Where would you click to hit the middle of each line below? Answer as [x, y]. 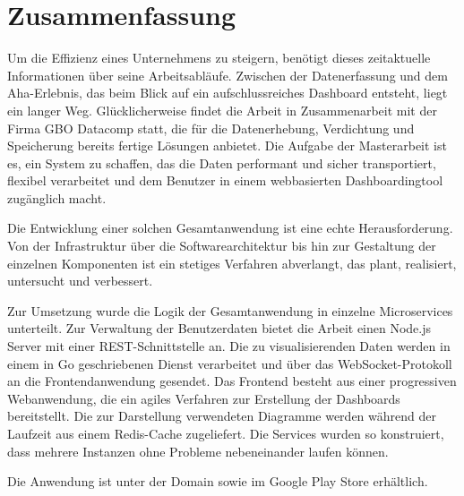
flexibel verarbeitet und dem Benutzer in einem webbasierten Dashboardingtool [225, 180]
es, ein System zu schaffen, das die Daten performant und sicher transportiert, [222, 162]
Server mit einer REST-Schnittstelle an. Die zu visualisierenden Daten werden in [229, 346]
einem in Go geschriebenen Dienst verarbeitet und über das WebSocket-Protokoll [230, 363]
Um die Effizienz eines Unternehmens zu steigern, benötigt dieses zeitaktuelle [219, 58]
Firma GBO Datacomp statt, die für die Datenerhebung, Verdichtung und [211, 128]
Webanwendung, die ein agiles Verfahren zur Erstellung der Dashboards [204, 398]
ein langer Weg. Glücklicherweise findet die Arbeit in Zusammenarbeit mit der [222, 110]
